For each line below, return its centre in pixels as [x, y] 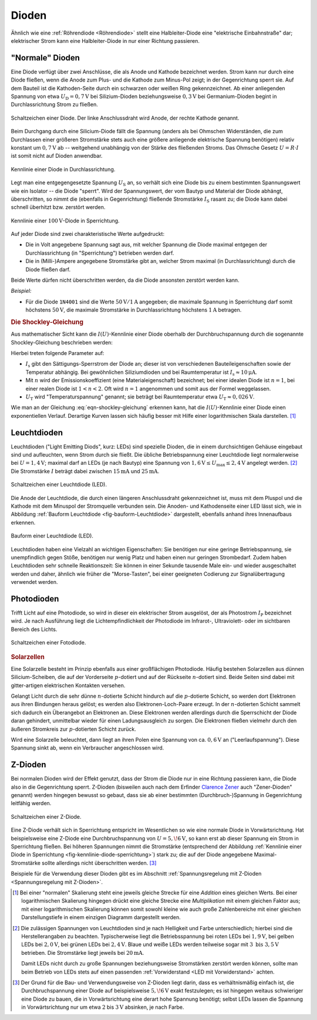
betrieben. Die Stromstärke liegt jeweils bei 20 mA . [83, 953]
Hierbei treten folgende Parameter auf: [58, 353]
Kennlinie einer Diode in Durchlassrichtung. [63, 169]
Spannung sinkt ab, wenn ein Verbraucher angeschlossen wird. [87, 748]
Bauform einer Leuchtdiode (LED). [52, 536]
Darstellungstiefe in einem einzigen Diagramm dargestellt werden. [101, 917]
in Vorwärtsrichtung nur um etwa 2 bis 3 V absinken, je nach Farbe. [103, 1007]
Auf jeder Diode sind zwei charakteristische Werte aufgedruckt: [87, 234]
